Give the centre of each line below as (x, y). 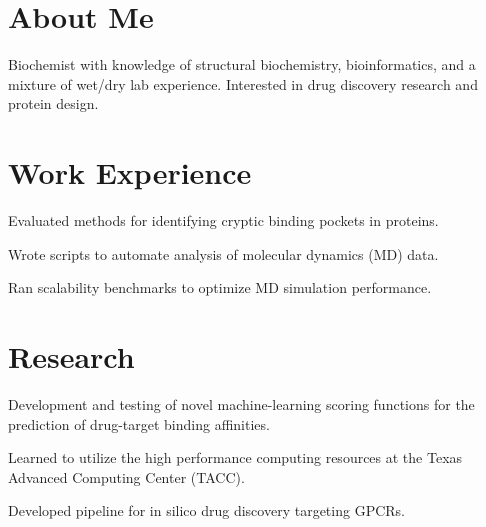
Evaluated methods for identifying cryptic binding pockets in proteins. (223, 220)
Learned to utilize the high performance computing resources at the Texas (235, 457)
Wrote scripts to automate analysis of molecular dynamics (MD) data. (223, 253)
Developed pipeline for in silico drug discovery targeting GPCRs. (206, 510)
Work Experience (130, 172)
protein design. (53, 103)
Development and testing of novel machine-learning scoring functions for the (241, 403)
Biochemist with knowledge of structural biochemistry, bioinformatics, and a (242, 64)
